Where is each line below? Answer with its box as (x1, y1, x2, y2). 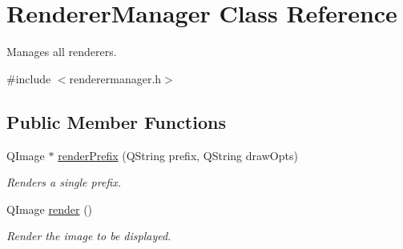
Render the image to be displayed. (6, 227, 171, 244)
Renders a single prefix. (6, 174, 122, 191)
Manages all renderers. (6, 43, 117, 60)
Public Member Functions (6, 109, 226, 134)
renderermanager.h (69, 70, 162, 86)
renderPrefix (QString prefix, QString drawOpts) (58, 147, 298, 163)
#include (6, 70, 51, 86)
